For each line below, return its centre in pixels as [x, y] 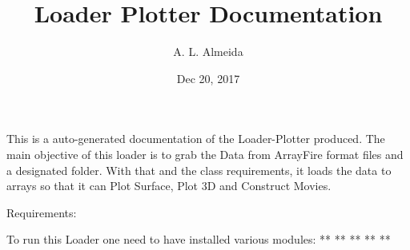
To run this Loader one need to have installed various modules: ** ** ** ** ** [199, 239]
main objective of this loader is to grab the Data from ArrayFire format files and [205, 154]
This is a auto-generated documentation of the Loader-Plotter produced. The [196, 139]
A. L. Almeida [208, 52]
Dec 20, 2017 [208, 78]
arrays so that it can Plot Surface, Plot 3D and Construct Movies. [169, 186]
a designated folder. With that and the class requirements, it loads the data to [199, 170]
